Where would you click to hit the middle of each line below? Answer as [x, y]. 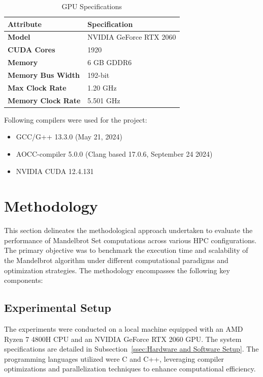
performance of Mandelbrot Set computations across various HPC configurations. [130, 240]
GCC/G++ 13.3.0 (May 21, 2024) [69, 137]
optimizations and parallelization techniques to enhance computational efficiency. [130, 369]
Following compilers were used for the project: [76, 119]
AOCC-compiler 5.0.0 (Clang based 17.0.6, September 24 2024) [114, 153]
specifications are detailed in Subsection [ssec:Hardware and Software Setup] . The [131, 349]
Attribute [25, 24]
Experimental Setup [58, 308]
